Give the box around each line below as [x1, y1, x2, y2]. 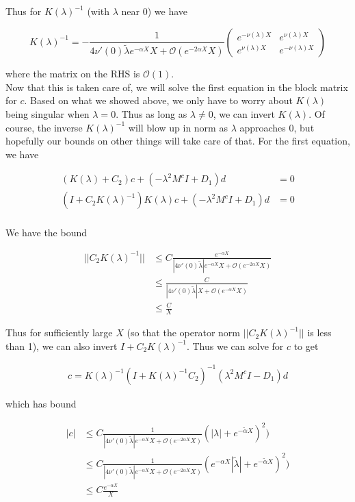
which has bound [5, 396, 77, 410]
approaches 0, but [239, 120, 315, 134]
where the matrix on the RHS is [5, 66, 140, 81]
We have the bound [5, 225, 88, 239]
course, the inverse [5, 120, 83, 134]
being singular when [5, 107, 90, 121]
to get [293, 338, 319, 353]
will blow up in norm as [128, 120, 228, 134]
